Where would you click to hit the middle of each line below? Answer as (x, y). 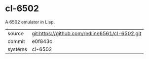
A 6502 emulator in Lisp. (30, 22)
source (16, 33)
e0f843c (42, 41)
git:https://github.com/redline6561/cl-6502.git (87, 33)
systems (17, 49)
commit (16, 41)
